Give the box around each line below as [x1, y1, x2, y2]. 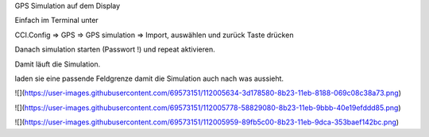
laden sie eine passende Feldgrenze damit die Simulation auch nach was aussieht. [14, 74, 284, 83]
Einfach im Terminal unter [14, 16, 99, 25]
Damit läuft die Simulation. [14, 59, 101, 69]
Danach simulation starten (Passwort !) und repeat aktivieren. [14, 44, 215, 55]
